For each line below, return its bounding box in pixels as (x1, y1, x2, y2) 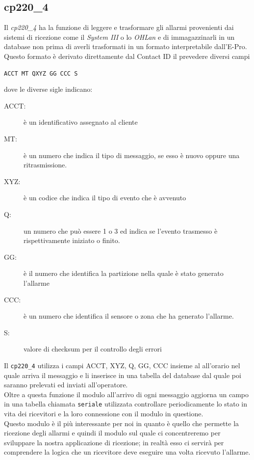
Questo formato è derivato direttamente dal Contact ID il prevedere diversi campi (4, 51, 250, 61)
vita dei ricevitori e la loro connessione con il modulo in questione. (4, 408, 203, 419)
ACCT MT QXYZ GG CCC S (4, 70, 78, 77)
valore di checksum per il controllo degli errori (24, 344, 162, 354)
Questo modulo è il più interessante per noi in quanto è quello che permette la (4, 418, 239, 428)
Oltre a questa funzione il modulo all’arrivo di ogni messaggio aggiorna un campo (4, 389, 249, 399)
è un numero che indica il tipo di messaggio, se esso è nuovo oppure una (24, 150, 240, 160)
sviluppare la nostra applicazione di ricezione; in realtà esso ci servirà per (4, 437, 224, 447)
